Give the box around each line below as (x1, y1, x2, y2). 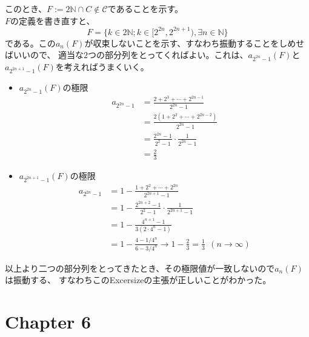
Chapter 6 (5, 309, 91, 333)
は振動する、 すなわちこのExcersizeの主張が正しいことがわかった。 (5, 273, 271, 286)
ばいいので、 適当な (5, 48, 84, 61)
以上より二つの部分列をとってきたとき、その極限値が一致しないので (5, 261, 275, 274)
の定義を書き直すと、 (10, 14, 95, 27)
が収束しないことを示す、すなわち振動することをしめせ (84, 36, 305, 49)
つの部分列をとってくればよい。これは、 (88, 48, 248, 61)
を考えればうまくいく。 (55, 61, 149, 73)
